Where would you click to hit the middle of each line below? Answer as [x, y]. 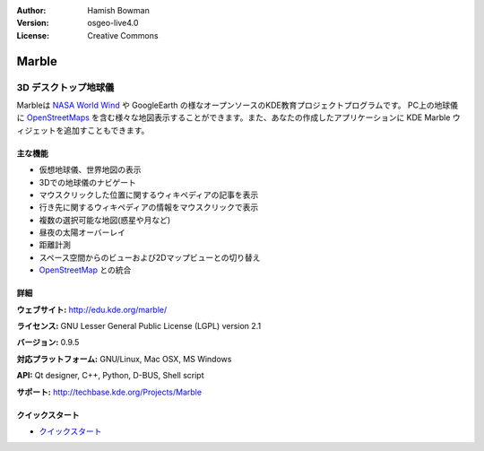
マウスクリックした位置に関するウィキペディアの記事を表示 [149, 195]
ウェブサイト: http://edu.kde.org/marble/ [92, 309]
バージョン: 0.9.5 [48, 343]
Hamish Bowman [118, 10]
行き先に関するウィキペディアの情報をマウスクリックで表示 [149, 207]
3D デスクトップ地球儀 [65, 87]
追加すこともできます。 [106, 130]
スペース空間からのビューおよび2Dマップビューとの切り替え [150, 257]
